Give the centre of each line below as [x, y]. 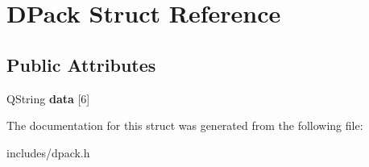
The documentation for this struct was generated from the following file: [185, 125]
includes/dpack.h [48, 152]
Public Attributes [81, 64]
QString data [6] [48, 98]
